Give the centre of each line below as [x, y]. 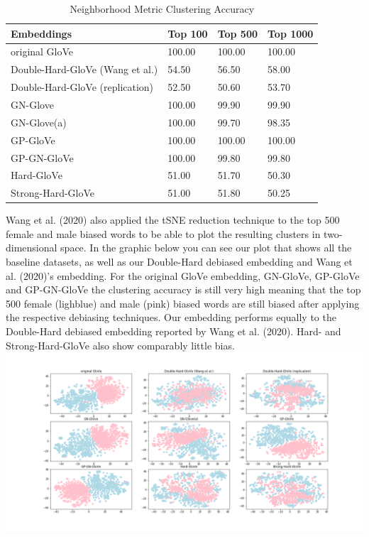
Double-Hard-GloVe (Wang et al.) [84, 69]
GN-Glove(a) [39, 122]
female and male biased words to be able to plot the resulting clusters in [163, 233]
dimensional [32, 248]
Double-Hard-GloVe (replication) [82, 87]
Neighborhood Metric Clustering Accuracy [162, 9]
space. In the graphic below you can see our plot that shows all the [206, 248]
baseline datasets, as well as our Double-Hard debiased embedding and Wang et [179, 262]
